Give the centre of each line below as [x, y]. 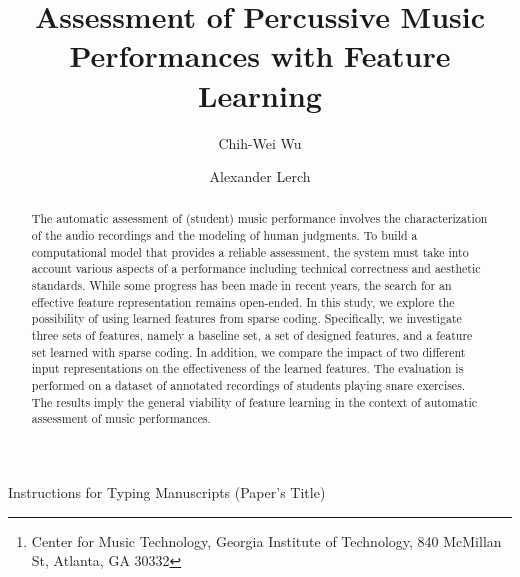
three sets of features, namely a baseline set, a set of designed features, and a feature [252, 335]
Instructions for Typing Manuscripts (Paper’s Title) [167, 492]
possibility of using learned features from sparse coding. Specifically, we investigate [246, 318]
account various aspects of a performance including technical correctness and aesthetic [256, 268]
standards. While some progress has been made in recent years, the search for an [241, 285]
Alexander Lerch [260, 176]
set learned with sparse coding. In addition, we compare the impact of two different [248, 351]
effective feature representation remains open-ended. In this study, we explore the [243, 301]
